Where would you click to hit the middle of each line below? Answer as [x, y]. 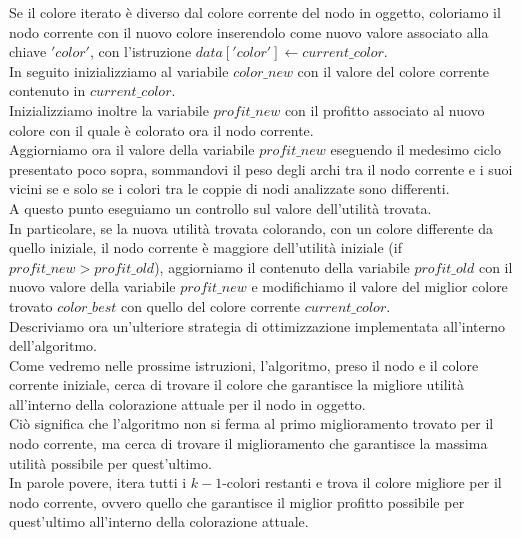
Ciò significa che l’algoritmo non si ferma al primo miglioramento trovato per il [251, 423]
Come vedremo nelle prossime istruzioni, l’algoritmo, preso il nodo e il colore [244, 364]
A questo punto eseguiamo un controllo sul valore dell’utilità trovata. [220, 207]
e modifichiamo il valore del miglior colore [379, 286]
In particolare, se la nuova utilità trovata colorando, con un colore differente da [251, 227]
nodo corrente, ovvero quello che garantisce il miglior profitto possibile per [237, 501]
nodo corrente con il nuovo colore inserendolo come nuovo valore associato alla [249, 31]
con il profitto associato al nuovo [384, 109]
